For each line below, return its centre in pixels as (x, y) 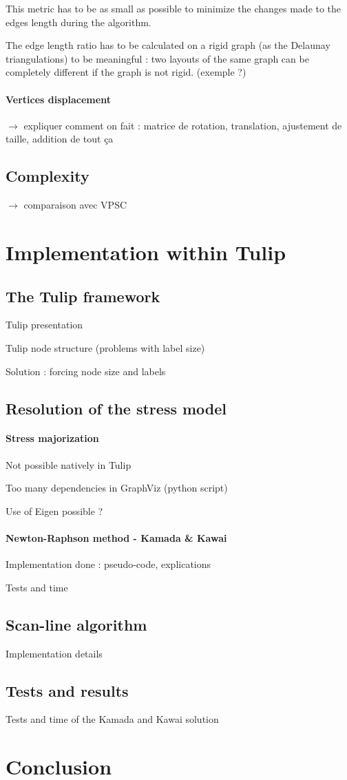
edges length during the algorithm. (78, 22)
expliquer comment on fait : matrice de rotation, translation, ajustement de (183, 125)
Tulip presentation (44, 325)
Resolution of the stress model (116, 408)
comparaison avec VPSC (75, 205)
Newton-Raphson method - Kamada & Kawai (116, 538)
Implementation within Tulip (146, 252)
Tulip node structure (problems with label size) (105, 347)
